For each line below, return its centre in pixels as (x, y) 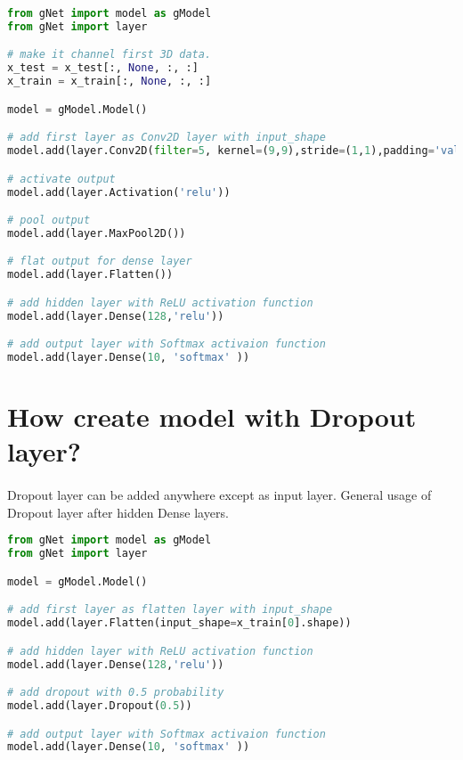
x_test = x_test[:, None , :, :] (103, 68)
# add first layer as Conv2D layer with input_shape (167, 138)
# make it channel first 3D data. (110, 55)
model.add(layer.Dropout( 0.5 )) (100, 705)
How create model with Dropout (212, 417)
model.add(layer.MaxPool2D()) (97, 233)
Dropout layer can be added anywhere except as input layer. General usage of (219, 495)
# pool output (49, 221)
